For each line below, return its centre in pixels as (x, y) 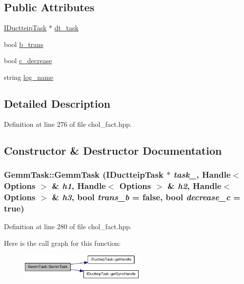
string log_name (29, 77)
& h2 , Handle (194, 186)
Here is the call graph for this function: (62, 243)
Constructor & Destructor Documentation (113, 150)
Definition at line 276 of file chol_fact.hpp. (68, 124)
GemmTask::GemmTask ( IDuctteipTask (84, 175)
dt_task (66, 28)
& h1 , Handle (79, 186)
